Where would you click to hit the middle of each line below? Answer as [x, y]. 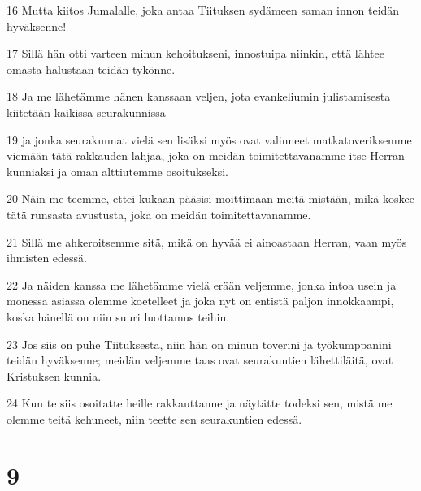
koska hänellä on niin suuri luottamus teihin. [118, 316]
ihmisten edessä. [47, 258]
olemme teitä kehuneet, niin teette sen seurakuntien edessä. [154, 418]
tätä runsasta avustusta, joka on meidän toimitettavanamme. [159, 214]
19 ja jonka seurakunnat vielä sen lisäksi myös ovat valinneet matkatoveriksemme [209, 139]
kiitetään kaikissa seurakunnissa [86, 112]
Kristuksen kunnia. [54, 375]
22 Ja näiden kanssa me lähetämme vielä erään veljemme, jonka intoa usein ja [202, 284]
